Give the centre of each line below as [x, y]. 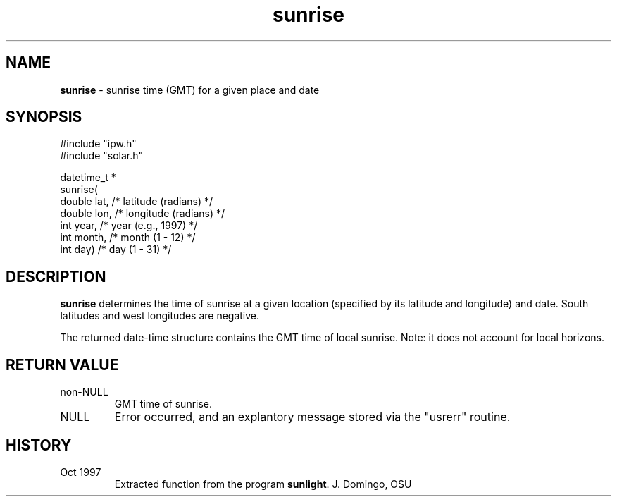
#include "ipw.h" [98, 144]
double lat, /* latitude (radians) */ [137, 202]
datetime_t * [88, 178]
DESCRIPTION [56, 276]
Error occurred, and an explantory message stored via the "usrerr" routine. [312, 417]
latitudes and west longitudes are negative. [160, 316]
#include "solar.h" [102, 156]
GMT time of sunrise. [163, 404]
